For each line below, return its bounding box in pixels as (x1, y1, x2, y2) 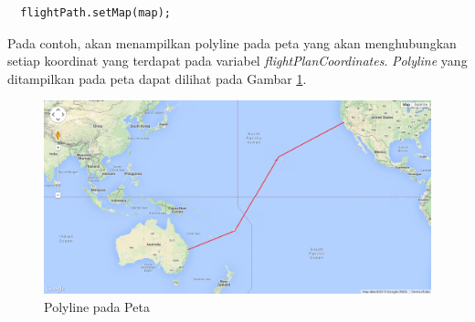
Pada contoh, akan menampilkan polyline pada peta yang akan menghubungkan (7, 33, 457, 52)
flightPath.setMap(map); (20, 6, 171, 19)
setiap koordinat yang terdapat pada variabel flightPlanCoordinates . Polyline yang (7, 51, 468, 70)
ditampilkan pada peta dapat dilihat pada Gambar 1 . (7, 68, 307, 88)
